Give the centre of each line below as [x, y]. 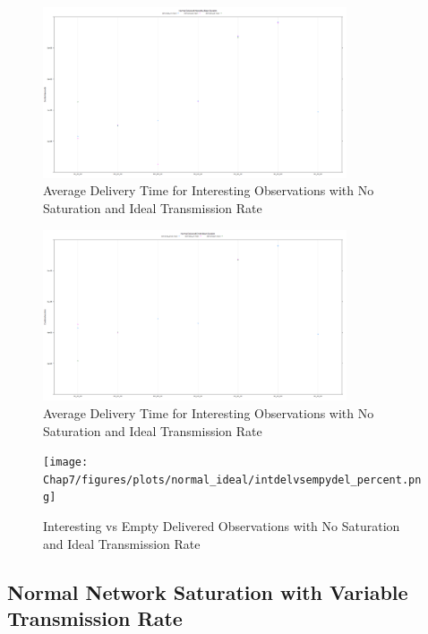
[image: [66, 463]
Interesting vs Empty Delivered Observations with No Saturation [222, 526]
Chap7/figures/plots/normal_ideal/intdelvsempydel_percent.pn [232, 480]
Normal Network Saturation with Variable [208, 591]
